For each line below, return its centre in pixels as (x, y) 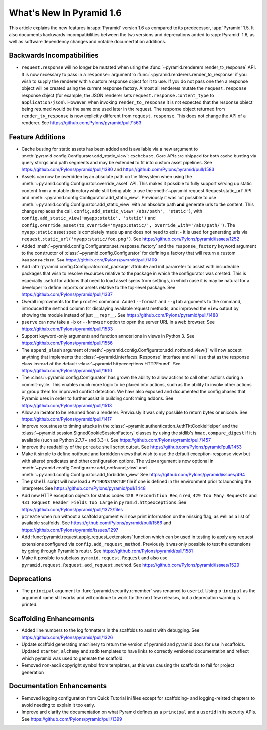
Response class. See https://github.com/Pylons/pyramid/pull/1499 (89, 260)
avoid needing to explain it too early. (59, 705)
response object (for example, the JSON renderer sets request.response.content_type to (118, 95)
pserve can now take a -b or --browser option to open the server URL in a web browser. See (118, 322)
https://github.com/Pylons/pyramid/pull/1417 (67, 419)
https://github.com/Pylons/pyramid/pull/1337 (67, 294)
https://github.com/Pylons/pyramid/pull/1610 (67, 370)
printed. (29, 605)
